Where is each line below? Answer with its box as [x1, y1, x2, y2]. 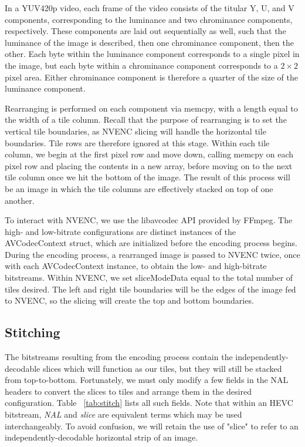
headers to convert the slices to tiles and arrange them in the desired [5, 385, 252, 397]
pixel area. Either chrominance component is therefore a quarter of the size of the [5, 70, 298, 83]
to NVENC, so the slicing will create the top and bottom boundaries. [5, 294, 254, 307]
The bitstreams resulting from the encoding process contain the [5, 351, 233, 363]
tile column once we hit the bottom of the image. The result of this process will [5, 171, 290, 183]
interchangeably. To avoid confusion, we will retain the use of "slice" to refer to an [5, 419, 299, 432]
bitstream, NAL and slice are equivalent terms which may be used [5, 408, 242, 421]
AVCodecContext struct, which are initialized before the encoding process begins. [5, 237, 298, 249]
